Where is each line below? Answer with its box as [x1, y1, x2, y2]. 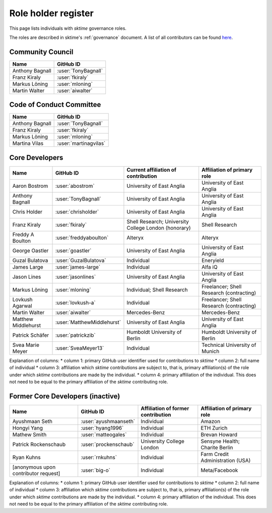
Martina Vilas [12, 140, 44, 147]
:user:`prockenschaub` [81, 441, 134, 448]
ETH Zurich [200, 424, 228, 431]
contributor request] [12, 470, 60, 477]
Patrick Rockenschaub [12, 441, 65, 448]
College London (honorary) [126, 224, 191, 231]
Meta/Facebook [200, 467, 238, 474]
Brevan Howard [200, 431, 238, 438]
